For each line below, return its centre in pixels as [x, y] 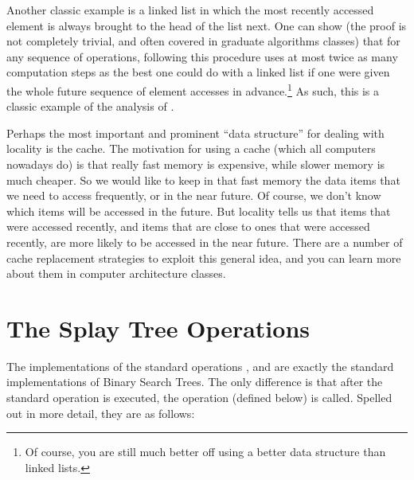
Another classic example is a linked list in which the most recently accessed [190, 10]
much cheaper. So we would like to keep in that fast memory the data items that [203, 180]
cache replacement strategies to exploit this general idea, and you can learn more [204, 258]
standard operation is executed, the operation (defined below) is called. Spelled [199, 398]
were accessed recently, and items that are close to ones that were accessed [188, 226]
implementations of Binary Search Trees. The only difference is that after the [195, 382]
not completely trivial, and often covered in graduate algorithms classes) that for [203, 41]
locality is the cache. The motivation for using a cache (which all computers [191, 148]
